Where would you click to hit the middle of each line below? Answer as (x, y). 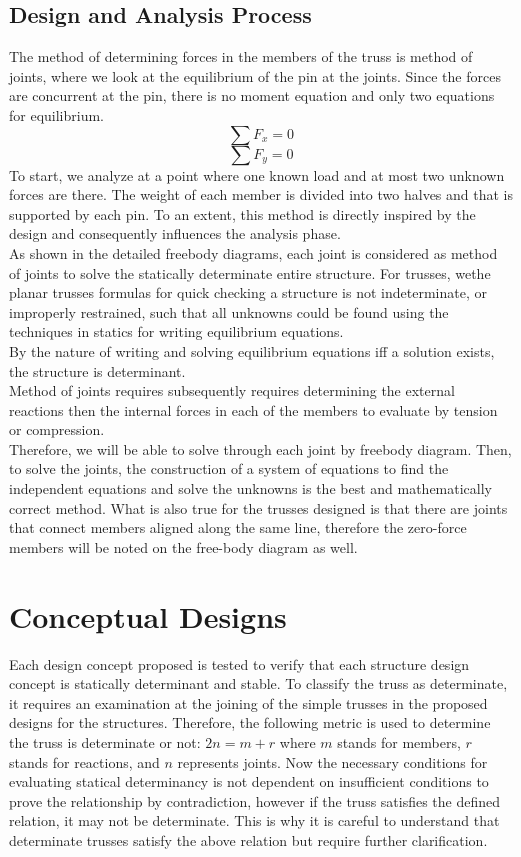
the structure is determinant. (97, 370)
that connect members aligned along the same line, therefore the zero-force (238, 527)
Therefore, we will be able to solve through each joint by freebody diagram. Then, (260, 448)
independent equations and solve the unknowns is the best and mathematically (251, 488)
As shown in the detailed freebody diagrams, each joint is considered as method (253, 252)
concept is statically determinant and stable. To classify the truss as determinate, (258, 683)
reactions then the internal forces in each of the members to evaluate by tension (253, 409)
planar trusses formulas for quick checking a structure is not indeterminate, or (248, 292)
